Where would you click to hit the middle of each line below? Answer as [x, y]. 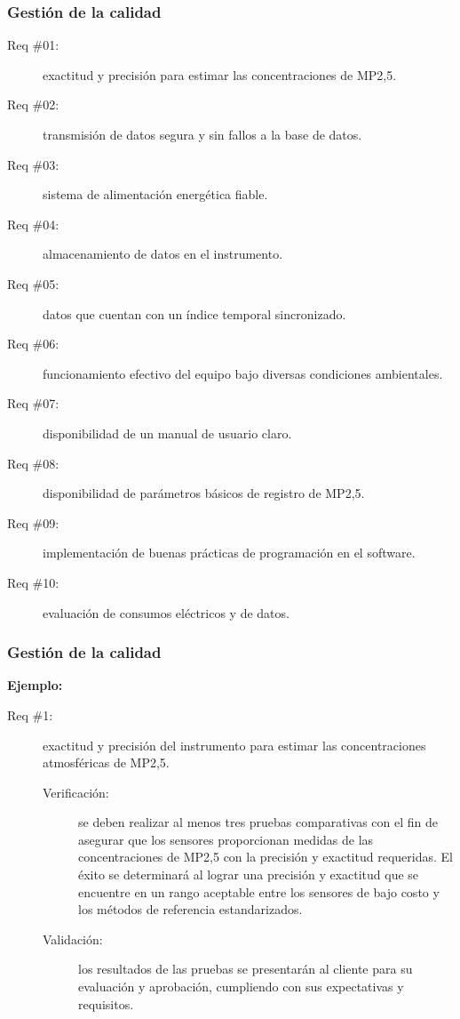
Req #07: [33, 403]
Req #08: [33, 463]
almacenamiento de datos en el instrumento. [163, 254]
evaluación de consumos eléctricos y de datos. [166, 612]
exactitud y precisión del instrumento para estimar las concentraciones [234, 745]
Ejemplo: [35, 685]
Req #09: [33, 522]
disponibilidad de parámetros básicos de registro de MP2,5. [204, 493]
